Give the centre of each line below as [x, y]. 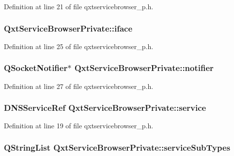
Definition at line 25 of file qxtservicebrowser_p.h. [79, 46]
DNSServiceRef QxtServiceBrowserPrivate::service [105, 108]
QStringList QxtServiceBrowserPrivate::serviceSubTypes [117, 147]
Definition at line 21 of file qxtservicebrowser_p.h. [79, 6]
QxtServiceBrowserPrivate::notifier [144, 68]
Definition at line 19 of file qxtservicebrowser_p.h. [79, 126]
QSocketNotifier [36, 68]
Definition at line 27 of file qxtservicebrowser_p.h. [79, 86]
